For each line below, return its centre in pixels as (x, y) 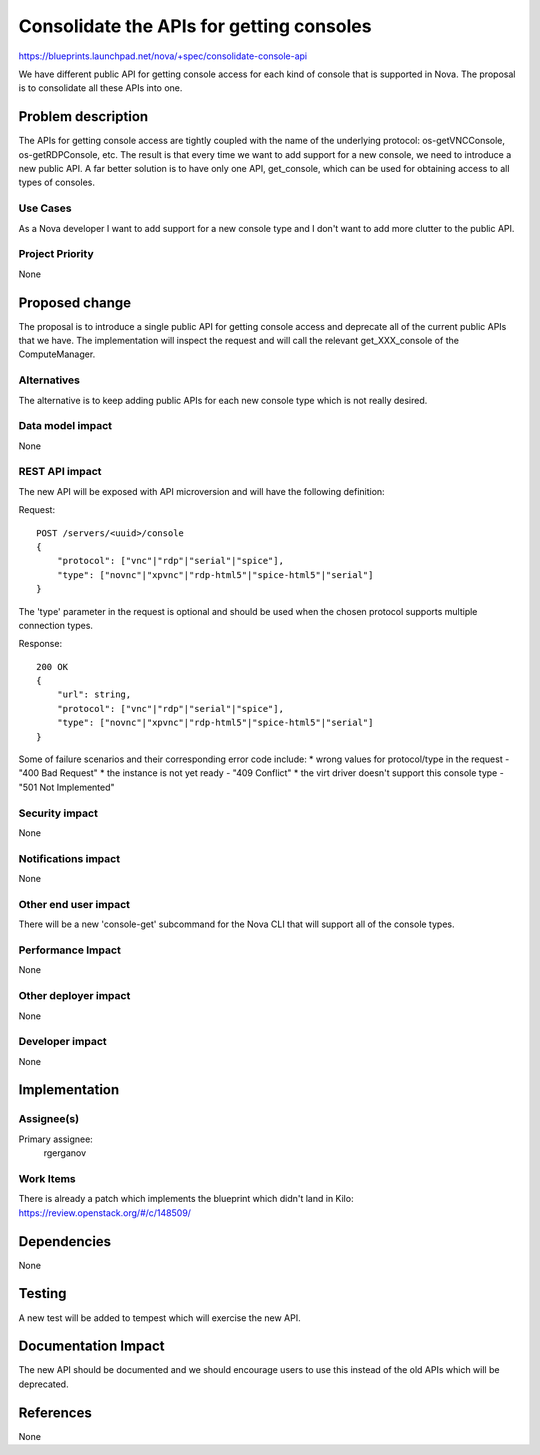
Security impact (58, 813)
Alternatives (49, 380)
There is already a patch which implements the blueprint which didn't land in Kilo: (186, 1199)
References (55, 1412)
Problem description (83, 116)
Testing (42, 1293)
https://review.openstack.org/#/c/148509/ (105, 1212)
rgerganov (65, 1153)
